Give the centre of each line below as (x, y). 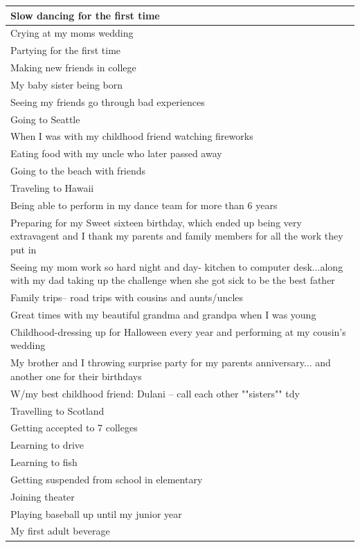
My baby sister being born (67, 84)
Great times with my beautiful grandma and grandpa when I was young (163, 314)
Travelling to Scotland (57, 410)
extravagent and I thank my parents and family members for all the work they (177, 236)
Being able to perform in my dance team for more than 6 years (144, 205)
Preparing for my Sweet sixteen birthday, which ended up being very (156, 222)
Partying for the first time (66, 50)
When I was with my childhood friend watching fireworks (132, 136)
